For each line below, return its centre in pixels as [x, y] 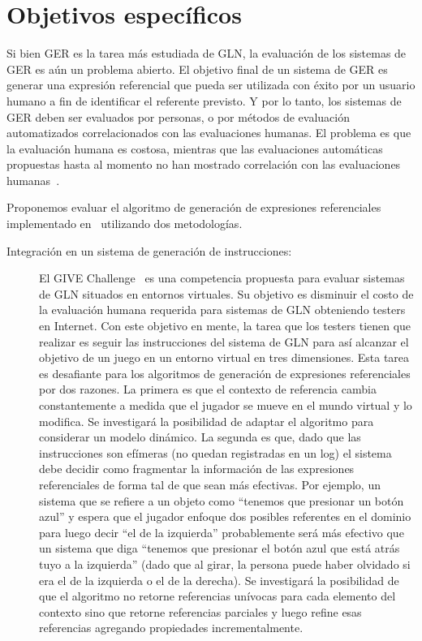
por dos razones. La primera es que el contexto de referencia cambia [208, 389]
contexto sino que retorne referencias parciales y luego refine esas [200, 611]
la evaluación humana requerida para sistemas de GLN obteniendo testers [222, 310]
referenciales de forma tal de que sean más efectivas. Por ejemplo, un [210, 484]
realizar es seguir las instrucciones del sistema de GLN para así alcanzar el [224, 341]
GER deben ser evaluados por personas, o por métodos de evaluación [178, 116]
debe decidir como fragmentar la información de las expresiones [197, 469]
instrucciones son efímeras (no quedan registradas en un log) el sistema [215, 452]
